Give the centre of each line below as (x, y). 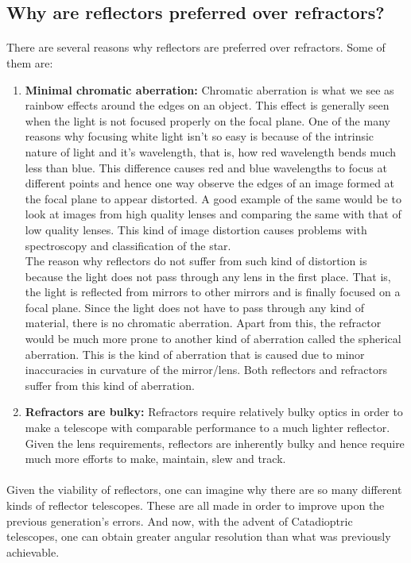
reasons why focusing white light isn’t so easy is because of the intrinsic (200, 136)
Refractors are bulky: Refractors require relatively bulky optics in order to (214, 412)
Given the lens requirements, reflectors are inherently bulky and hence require (215, 443)
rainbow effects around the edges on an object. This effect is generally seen (207, 105)
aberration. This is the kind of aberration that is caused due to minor (195, 354)
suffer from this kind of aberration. (110, 385)
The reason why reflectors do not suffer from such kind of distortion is (196, 261)
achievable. (33, 551)
